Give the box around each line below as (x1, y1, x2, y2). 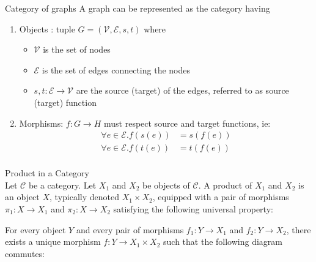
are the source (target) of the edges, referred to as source (76, 84, 289, 97)
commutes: (5, 247, 45, 260)
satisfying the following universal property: (113, 203, 273, 215)
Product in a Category (5, 167, 89, 179)
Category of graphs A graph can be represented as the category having (5, 2, 270, 14)
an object (5, 190, 40, 203)
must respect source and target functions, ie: (104, 116, 271, 129)
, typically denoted (50, 190, 120, 203)
